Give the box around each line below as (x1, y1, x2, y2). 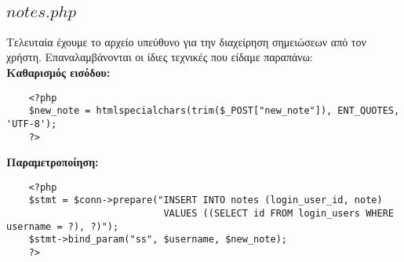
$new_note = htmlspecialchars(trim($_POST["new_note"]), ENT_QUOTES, (28, 105, 400, 117)
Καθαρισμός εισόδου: (6, 64, 111, 80)
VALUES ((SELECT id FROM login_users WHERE (163, 208, 394, 220)
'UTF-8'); (6, 118, 57, 129)
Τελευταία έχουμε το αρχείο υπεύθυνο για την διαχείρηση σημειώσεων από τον (6, 33, 366, 49)
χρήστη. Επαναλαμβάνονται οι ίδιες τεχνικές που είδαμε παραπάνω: (6, 49, 313, 65)
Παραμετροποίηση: (6, 154, 99, 170)
